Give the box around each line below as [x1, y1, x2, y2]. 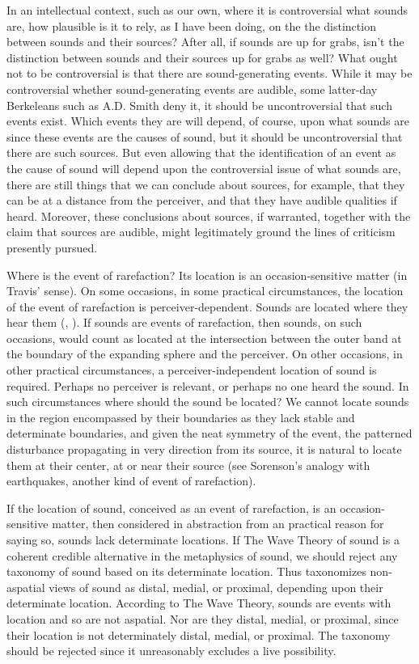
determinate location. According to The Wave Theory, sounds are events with [6, 594, 391, 611]
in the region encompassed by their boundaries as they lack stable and [6, 408, 355, 425]
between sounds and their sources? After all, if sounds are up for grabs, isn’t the [6, 33, 404, 50]
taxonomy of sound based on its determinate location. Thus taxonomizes [6, 563, 366, 580]
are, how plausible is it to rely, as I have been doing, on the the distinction [6, 17, 376, 34]
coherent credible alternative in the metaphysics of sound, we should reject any [6, 547, 398, 564]
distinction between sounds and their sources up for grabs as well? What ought [6, 49, 398, 66]
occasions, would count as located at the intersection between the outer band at [6, 329, 402, 346]
